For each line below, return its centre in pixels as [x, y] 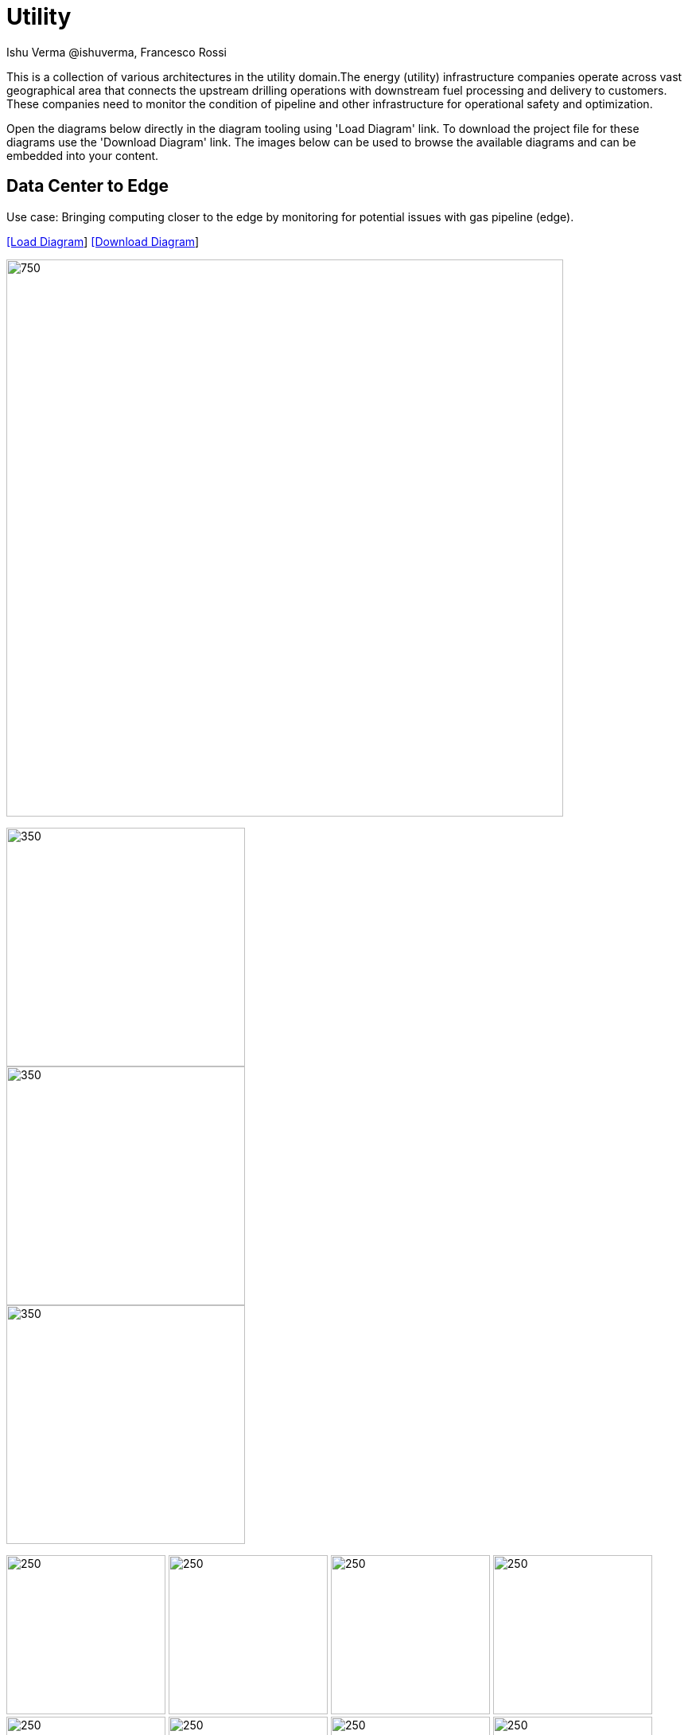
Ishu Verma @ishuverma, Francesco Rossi [117, 52]
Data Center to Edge [88, 186]
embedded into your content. [83, 155]
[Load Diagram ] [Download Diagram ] [103, 241]
